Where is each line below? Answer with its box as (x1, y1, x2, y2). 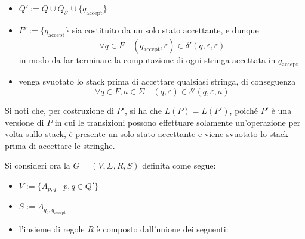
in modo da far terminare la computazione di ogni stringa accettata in (19, 53, 276, 66)
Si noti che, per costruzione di (5, 104, 114, 116)
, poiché (229, 104, 258, 116)
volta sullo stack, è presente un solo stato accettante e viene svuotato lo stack (5, 128, 288, 140)
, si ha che (124, 104, 162, 116)
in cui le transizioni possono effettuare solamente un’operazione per (54, 116, 301, 128)
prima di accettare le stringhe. (5, 139, 115, 151)
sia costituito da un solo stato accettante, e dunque (72, 23, 259, 36)
